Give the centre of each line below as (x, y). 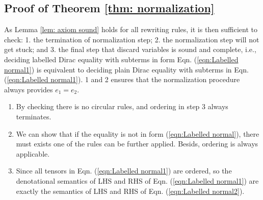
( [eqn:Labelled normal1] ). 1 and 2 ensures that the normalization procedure (122, 79)
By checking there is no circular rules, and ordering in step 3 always (122, 106)
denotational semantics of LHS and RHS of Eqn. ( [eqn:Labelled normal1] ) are (137, 180)
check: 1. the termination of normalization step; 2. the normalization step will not (132, 39)
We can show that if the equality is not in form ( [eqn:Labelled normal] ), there (138, 133)
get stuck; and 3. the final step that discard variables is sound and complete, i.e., (130, 49)
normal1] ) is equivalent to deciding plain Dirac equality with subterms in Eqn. (126, 69)
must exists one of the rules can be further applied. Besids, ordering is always (137, 144)
